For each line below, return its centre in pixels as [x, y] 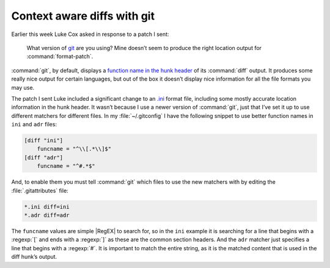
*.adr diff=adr [47, 215]
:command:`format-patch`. [60, 56]
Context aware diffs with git [83, 16]
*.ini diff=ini [47, 207]
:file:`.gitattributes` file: [40, 190]
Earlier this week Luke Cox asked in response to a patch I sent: [90, 34]
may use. [23, 87]
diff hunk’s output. [34, 257]
